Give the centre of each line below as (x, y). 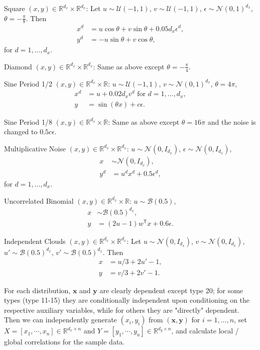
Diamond (18, 66)
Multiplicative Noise (35, 148)
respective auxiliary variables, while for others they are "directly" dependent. (122, 310)
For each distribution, (37, 290)
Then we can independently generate (60, 320)
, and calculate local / (205, 331)
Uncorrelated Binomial (39, 200)
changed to (21, 132)
